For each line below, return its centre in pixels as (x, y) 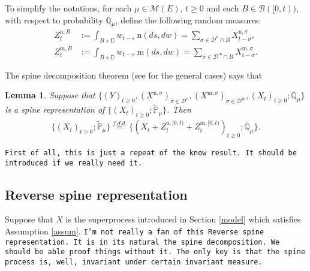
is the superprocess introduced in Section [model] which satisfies (183, 219)
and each (223, 8)
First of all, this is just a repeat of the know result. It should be (151, 153)
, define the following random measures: (188, 19)
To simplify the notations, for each (68, 8)
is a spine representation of (55, 109)
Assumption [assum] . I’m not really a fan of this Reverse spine (135, 231)
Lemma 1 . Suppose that (50, 95)
